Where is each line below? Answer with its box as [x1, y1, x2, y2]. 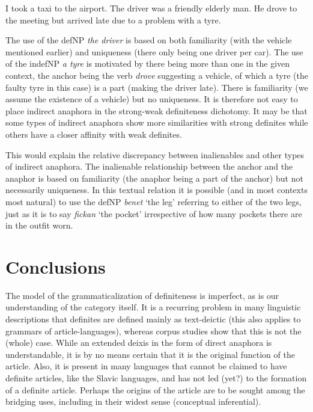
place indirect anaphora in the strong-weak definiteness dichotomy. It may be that [5, 104, 308, 117]
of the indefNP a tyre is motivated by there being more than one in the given [5, 57, 290, 70]
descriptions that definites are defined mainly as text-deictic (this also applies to [5, 313, 301, 325]
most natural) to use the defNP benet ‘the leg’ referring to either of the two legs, [5, 195, 302, 208]
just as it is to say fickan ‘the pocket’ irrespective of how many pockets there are [5, 207, 302, 220]
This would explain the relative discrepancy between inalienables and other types [5, 148, 305, 161]
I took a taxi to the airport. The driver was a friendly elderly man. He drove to [5, 2, 297, 14]
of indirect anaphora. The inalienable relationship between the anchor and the [5, 160, 293, 173]
